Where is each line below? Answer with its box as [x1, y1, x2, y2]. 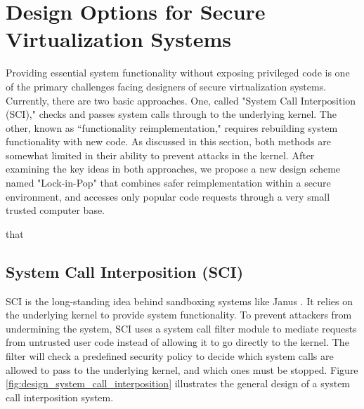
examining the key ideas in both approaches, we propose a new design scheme [6, 161, 341, 176]
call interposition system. [6, 389, 114, 404]
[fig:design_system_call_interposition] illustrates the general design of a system [6, 376, 351, 391]
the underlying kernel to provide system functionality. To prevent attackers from [6, 307, 352, 322]
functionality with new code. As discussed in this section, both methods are [6, 134, 331, 149]
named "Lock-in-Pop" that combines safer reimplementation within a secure [6, 175, 331, 190]
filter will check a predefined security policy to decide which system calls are [6, 349, 334, 363]
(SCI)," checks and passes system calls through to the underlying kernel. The [6, 107, 337, 121]
